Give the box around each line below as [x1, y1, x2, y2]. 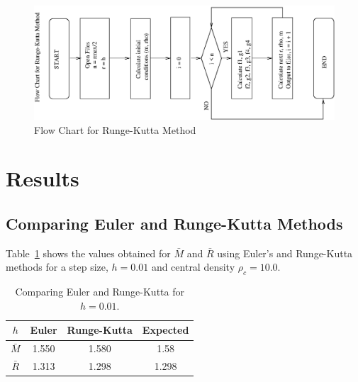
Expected [142, 322, 189, 337]
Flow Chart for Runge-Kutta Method [34, 122, 196, 137]
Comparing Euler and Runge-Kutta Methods [6, 213, 343, 235]
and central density [151, 259, 235, 274]
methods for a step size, [6, 259, 108, 274]
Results [6, 164, 79, 193]
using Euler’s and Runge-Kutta [217, 245, 353, 260]
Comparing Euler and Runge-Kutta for [15, 284, 184, 299]
